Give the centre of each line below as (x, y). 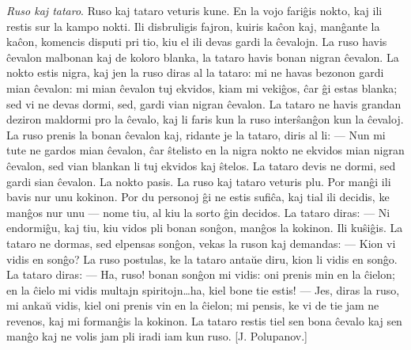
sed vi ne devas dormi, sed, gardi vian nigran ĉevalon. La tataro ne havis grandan (204, 103)
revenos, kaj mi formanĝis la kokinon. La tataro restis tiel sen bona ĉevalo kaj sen (204, 320)
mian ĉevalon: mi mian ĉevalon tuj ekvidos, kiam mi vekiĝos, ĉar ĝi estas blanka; (202, 87)
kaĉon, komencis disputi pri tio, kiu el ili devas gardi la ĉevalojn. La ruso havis (197, 42)
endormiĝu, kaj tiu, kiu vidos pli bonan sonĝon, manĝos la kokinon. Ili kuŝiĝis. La (205, 228)
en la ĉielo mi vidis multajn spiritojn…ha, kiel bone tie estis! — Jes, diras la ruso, (203, 289)
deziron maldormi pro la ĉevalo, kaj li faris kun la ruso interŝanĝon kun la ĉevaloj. (205, 119)
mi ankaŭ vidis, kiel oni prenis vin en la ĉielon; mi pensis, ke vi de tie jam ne (193, 305)
